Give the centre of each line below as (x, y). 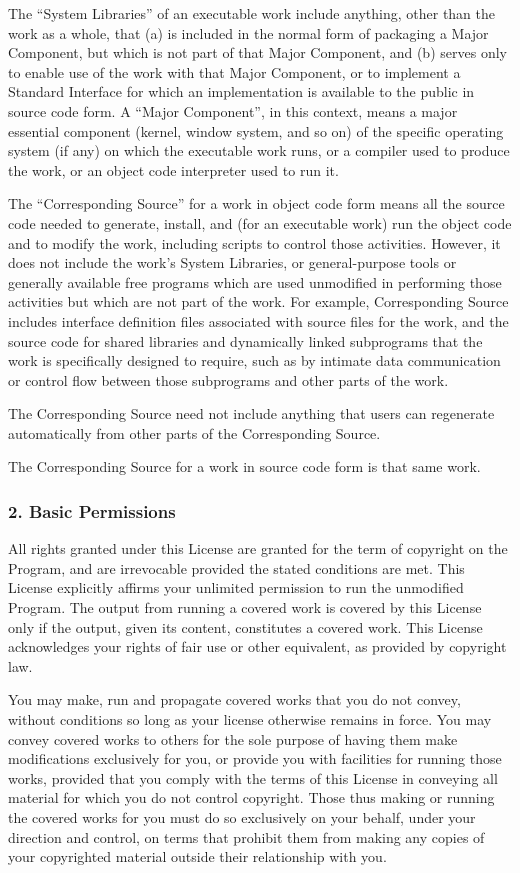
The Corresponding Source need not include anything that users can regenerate (251, 413)
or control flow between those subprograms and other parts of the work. (228, 379)
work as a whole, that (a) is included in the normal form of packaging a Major (248, 32)
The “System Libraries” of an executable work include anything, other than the (252, 13)
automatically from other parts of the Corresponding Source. (194, 432)
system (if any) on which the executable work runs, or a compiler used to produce (259, 150)
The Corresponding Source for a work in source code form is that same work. (244, 466)
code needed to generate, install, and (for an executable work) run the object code (260, 222)
